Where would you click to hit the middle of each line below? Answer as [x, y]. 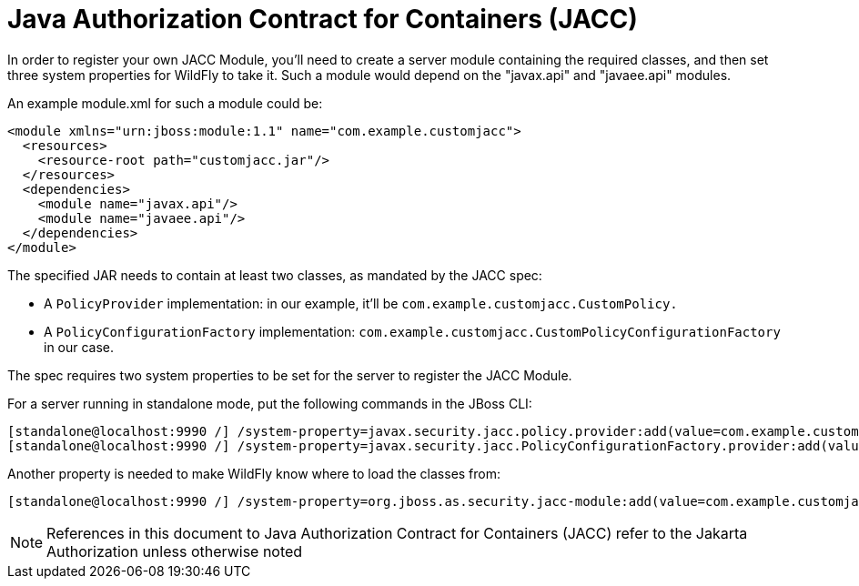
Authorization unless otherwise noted [175, 551]
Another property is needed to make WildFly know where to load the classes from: [254, 473]
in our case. [79, 347]
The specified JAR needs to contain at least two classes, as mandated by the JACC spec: [275, 275]
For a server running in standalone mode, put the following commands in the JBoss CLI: [270, 403]
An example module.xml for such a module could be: [165, 103]
